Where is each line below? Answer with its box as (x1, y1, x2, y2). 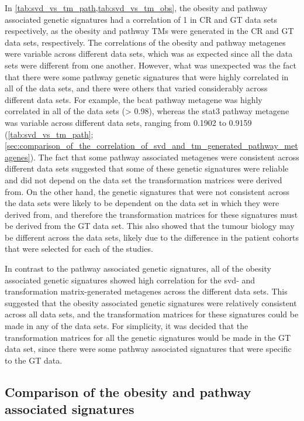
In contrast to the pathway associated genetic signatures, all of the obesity (5, 262, 271, 275)
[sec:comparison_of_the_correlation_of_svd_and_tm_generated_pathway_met (5, 139, 298, 152)
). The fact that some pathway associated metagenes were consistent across (30, 150, 299, 163)
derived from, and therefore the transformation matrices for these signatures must (5, 208, 298, 220)
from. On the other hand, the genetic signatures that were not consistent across (5, 185, 290, 197)
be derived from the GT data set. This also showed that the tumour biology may (5, 220, 295, 232)
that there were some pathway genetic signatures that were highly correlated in (5, 70, 289, 83)
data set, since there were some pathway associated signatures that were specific (5, 343, 292, 355)
